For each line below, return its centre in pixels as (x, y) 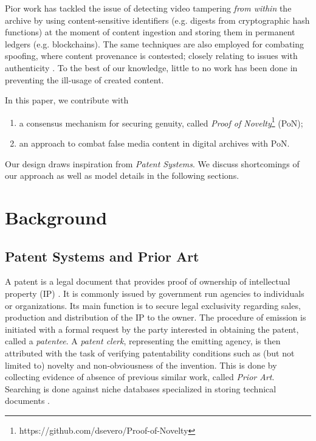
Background (56, 217)
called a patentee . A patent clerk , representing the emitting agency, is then (143, 341)
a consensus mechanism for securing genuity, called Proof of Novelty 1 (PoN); (161, 122)
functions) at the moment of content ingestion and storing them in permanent (150, 32)
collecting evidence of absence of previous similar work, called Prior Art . (140, 377)
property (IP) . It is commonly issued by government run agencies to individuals (155, 293)
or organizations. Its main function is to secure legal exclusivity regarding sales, (153, 305)
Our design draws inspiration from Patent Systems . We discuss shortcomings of (152, 163)
